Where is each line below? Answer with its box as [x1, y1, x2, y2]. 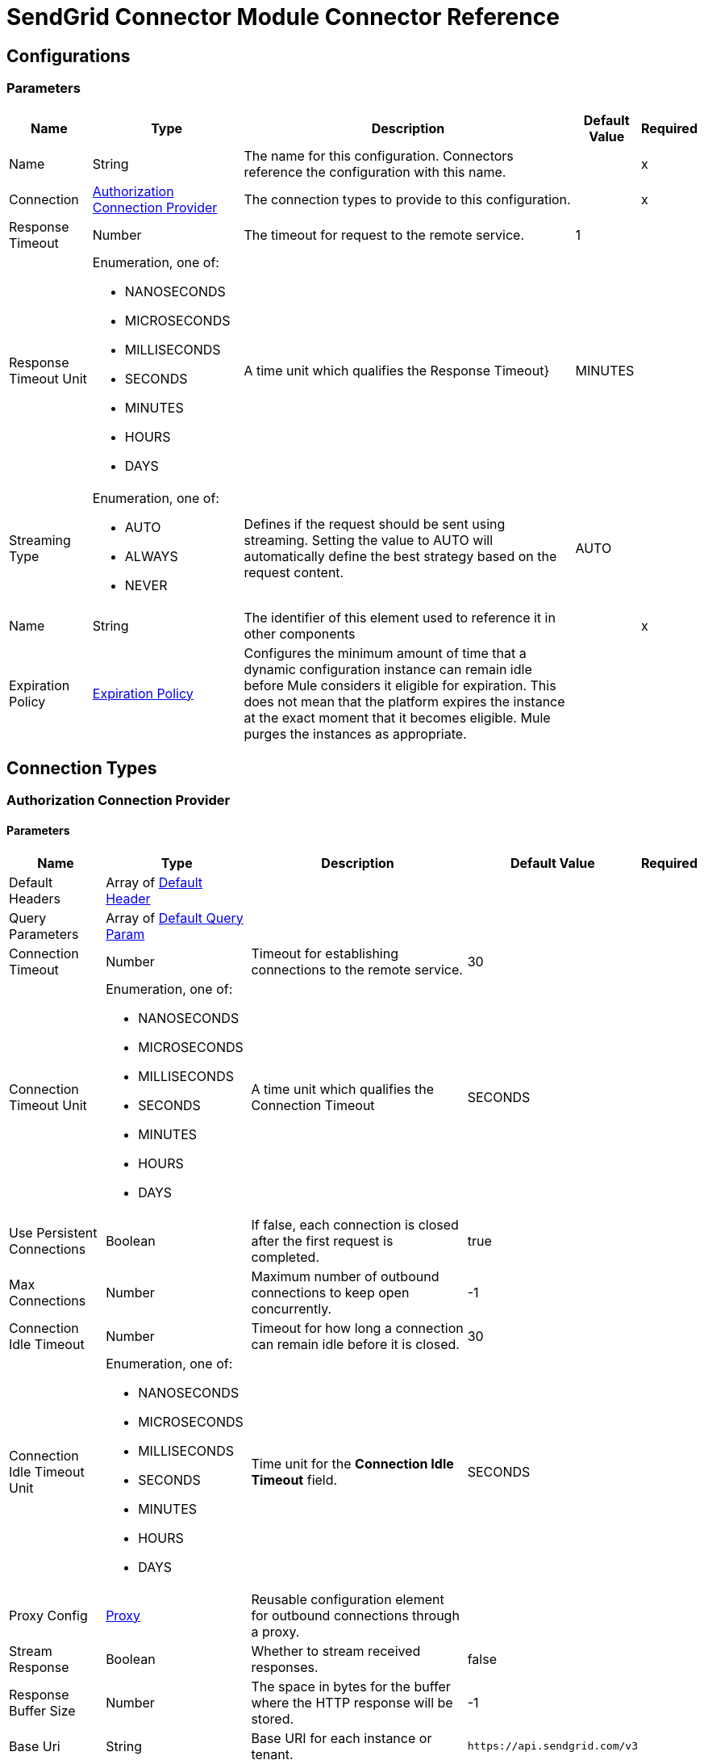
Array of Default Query [106, 909, 244, 926]
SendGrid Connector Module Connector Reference [6, 3, 560, 31]
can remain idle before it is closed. [251, 1335, 460, 1352]
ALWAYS [124, 547, 178, 564]
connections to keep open [251, 1284, 410, 1301]
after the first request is [251, 1232, 394, 1249]
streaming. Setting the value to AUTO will [244, 531, 494, 548]
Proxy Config [9, 1607, 88, 1624]
